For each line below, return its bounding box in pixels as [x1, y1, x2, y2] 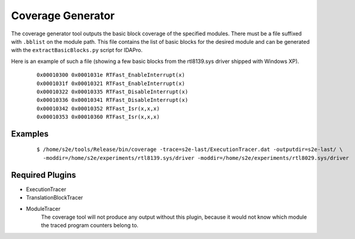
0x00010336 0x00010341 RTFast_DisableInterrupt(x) [37, 96, 189, 104]
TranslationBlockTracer [26, 194, 83, 201]
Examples [11, 129, 49, 139]
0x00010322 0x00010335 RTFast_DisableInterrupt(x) [37, 88, 189, 95]
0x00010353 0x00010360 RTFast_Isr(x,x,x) [37, 114, 160, 120]
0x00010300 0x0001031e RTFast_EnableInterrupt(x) [37, 72, 186, 78]
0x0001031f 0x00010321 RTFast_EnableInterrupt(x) [37, 80, 186, 87]
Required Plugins [11, 170, 76, 180]
